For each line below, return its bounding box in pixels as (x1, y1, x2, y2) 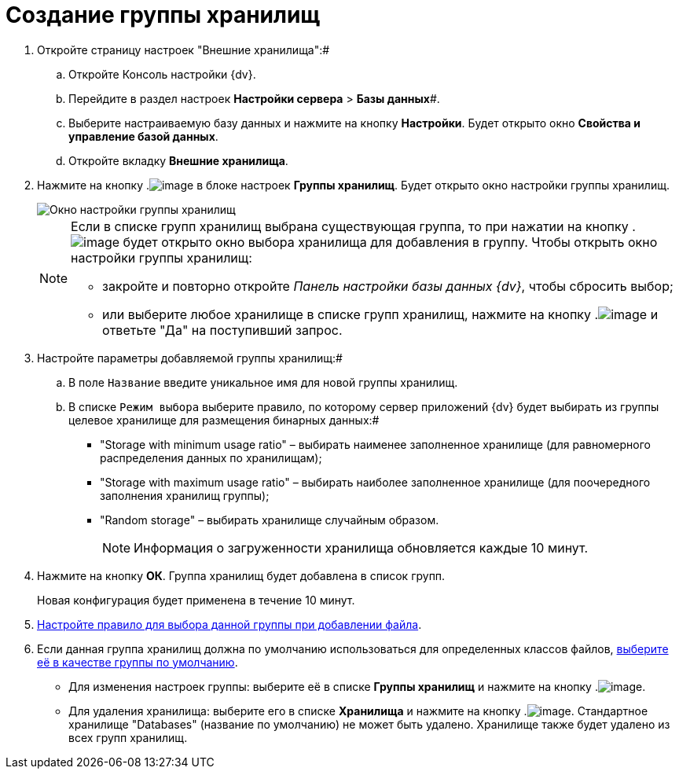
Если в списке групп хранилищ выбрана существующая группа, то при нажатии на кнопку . (71, 218, 636, 234)
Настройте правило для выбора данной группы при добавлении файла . (37, 617, 422, 631)
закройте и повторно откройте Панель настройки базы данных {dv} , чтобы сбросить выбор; (102, 277, 673, 294)
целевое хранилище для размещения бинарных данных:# (68, 413, 380, 427)
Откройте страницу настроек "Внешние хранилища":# (37, 42, 330, 57)
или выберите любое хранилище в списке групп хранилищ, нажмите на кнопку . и (102, 306, 659, 322)
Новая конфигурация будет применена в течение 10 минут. (37, 593, 355, 607)
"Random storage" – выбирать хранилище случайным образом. (100, 512, 439, 527)
